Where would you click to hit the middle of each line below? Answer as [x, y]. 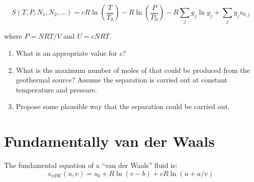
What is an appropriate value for [67, 53]
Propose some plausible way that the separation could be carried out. [123, 106]
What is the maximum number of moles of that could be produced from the [133, 70]
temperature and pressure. [56, 89]
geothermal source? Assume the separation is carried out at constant [122, 80]
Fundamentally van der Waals [109, 141]
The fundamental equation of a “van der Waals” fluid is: [91, 165]
